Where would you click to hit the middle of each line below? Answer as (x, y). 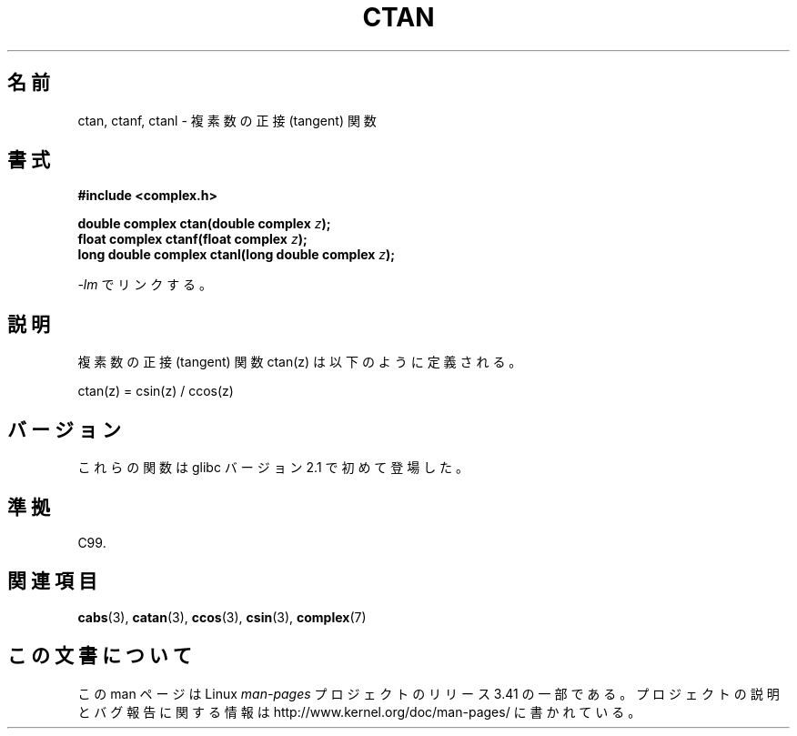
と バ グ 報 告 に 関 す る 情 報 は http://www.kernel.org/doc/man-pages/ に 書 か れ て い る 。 (359, 711)
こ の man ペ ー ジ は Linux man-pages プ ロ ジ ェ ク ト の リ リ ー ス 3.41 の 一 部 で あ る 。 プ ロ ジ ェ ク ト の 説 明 (429, 693)
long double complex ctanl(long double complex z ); (237, 255)
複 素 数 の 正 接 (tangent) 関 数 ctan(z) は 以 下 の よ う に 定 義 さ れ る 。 (300, 362)
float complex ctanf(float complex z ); (192, 239)
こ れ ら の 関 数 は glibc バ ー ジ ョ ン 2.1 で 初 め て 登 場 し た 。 (273, 468)
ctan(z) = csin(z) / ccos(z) (156, 391)
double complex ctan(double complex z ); (204, 224)
